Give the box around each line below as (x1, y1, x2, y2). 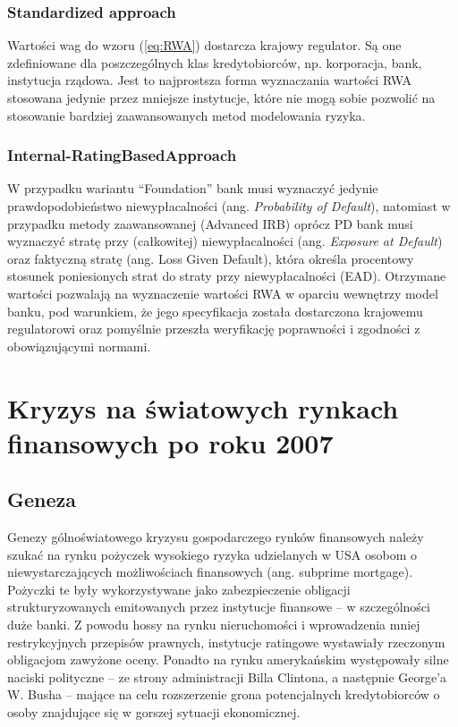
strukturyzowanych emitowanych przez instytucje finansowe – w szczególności (7, 597, 430, 616)
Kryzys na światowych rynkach (7, 389, 399, 426)
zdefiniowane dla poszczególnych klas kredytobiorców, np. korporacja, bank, (7, 53, 422, 72)
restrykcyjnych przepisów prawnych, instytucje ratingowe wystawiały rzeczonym (7, 632, 445, 651)
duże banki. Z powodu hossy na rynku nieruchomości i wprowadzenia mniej (7, 615, 420, 634)
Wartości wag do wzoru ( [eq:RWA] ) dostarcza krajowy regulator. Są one (7, 36, 402, 55)
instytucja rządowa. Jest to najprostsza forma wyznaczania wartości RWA (7, 71, 412, 89)
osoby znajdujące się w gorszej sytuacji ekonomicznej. (7, 703, 301, 722)
